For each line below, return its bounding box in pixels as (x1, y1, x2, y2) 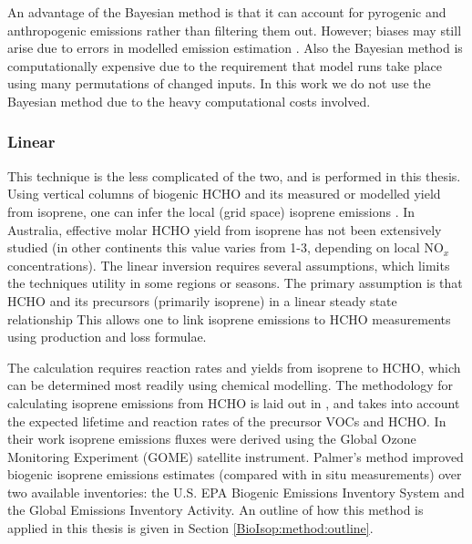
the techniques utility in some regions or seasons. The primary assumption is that (7, 273, 463, 293)
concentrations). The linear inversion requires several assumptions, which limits (7, 255, 450, 274)
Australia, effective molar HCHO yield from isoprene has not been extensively (7, 220, 442, 239)
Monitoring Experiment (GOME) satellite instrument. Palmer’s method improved (7, 446, 464, 466)
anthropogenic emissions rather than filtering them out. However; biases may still (7, 20, 462, 39)
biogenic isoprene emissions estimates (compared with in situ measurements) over (7, 465, 462, 484)
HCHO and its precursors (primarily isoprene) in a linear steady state (7, 291, 397, 310)
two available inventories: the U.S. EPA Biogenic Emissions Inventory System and (7, 482, 465, 501)
